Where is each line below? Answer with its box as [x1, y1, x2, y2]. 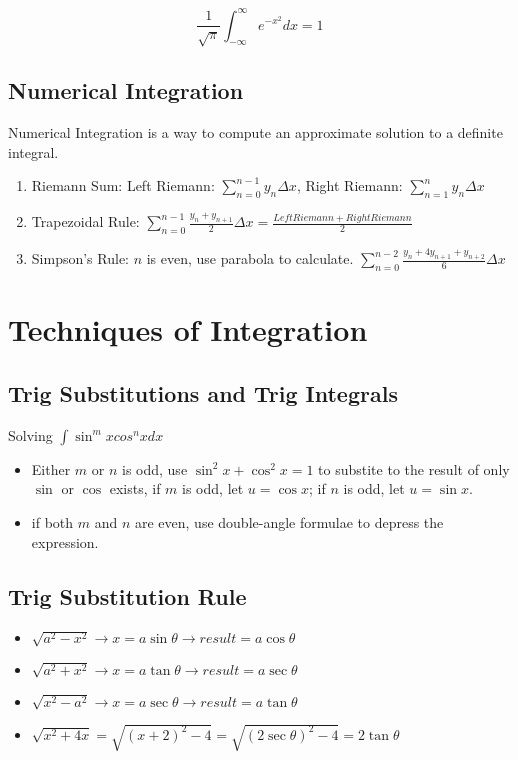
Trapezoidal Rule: [31, 211, 140, 232]
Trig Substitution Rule [8, 580, 247, 611]
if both [31, 511, 74, 532]
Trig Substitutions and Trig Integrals [8, 377, 398, 408]
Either [31, 458, 71, 479]
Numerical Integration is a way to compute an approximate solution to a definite [8, 122, 503, 143]
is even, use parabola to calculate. [146, 248, 354, 269]
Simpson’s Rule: [31, 248, 129, 269]
